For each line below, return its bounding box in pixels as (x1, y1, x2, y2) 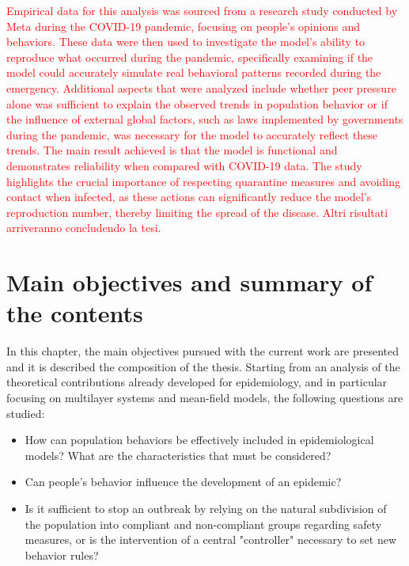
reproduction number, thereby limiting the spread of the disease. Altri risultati (6, 203, 388, 220)
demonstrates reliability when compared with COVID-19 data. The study (6, 157, 362, 173)
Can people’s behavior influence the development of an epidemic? (25, 473, 342, 490)
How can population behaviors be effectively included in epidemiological (25, 431, 374, 448)
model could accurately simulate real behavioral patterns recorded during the (6, 64, 381, 81)
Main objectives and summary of (6, 266, 373, 298)
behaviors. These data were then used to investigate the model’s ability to (6, 33, 365, 50)
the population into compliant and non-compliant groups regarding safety (25, 515, 382, 532)
